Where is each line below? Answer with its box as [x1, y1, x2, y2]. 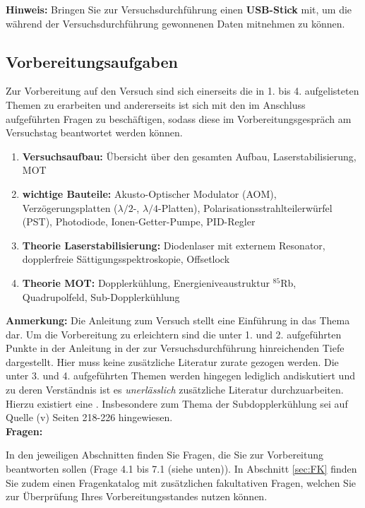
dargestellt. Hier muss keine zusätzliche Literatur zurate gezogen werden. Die [6, 354, 339, 369]
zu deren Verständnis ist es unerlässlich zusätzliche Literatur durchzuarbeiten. [6, 382, 344, 397]
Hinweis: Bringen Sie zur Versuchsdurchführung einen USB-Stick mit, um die [6, 2, 352, 16]
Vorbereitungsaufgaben [6, 50, 178, 72]
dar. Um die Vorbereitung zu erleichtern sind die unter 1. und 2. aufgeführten [6, 326, 342, 341]
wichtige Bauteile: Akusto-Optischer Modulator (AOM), [22, 186, 277, 201]
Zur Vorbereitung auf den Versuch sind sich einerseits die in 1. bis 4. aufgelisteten [6, 83, 359, 98]
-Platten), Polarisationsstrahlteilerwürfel [158, 200, 333, 215]
